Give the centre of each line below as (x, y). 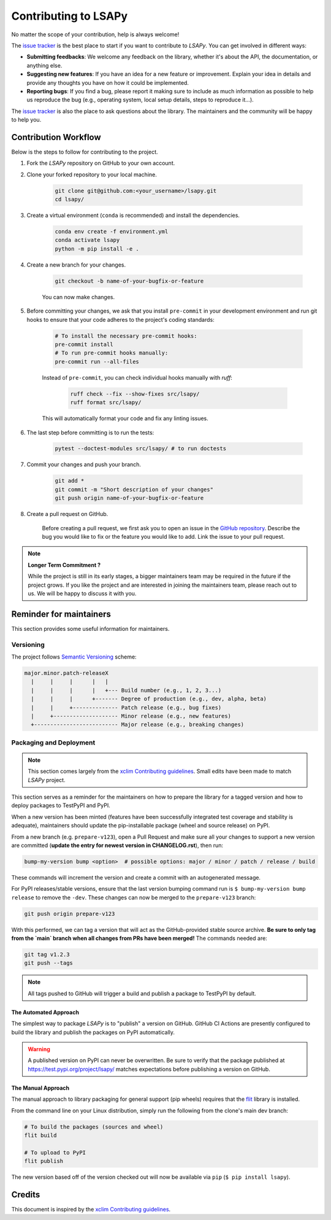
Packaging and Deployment (53, 742)
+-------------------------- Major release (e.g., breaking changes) (138, 725)
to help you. (26, 120)
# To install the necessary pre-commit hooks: (126, 336)
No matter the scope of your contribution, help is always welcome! (95, 34)
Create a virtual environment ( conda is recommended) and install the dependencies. (133, 216)
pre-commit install (84, 344)
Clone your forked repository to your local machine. (92, 174)
